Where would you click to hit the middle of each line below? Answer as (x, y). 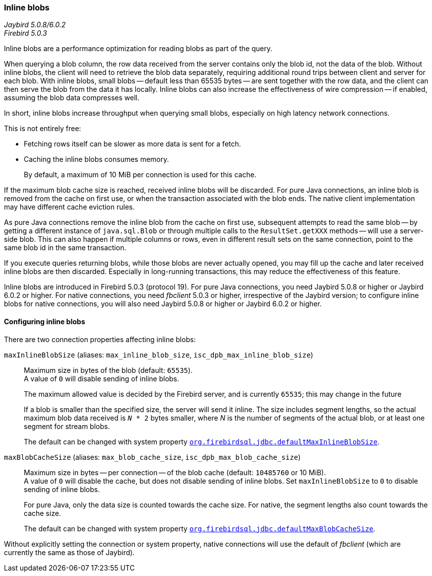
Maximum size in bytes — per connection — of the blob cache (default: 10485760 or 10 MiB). (175, 472)
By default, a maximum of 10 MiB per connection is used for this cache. (140, 175)
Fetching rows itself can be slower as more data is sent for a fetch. (132, 144)
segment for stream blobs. (67, 426)
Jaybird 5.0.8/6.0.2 (35, 25)
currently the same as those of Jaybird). (69, 552)
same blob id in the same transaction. (65, 248)
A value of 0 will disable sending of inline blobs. (102, 378)
